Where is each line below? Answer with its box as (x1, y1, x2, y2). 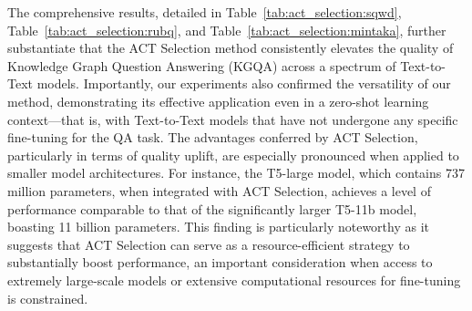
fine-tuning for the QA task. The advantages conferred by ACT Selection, (7, 128, 418, 147)
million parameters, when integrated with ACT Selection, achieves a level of (7, 181, 431, 200)
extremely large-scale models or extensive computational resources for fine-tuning (7, 270, 461, 289)
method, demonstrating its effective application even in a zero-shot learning (7, 91, 429, 110)
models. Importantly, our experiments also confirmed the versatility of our (36, 74, 451, 93)
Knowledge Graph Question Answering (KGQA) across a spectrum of (7, 56, 396, 75)
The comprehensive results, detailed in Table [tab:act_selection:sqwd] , (7, 3, 402, 21)
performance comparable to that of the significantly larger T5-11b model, (7, 199, 417, 218)
